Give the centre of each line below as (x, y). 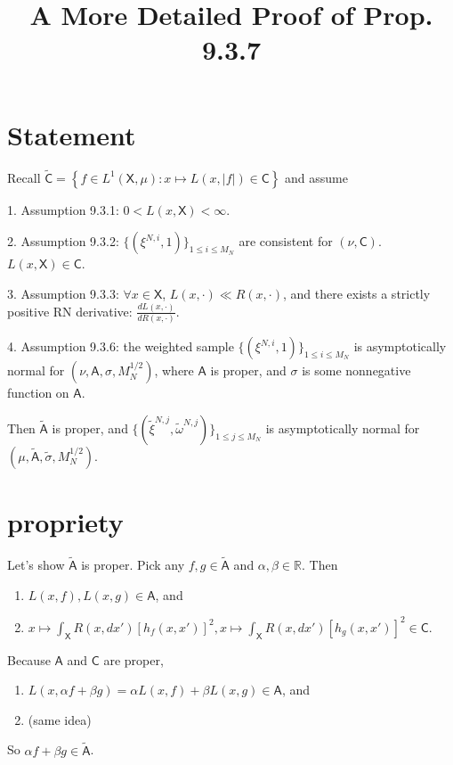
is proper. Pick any (133, 565)
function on (38, 393)
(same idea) (60, 719)
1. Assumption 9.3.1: (63, 209)
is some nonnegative (356, 370)
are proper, (133, 659)
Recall (24, 177)
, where (174, 370)
